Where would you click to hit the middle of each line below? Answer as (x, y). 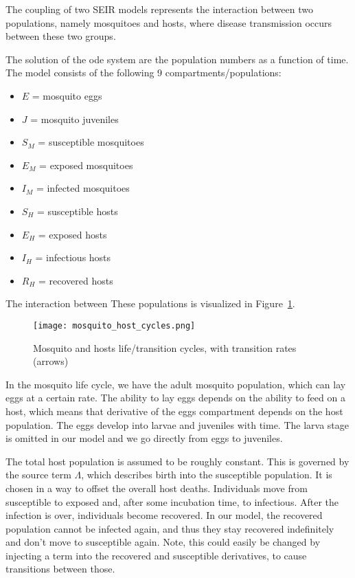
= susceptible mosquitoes (91, 142)
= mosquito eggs (67, 95)
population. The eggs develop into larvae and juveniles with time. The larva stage (177, 424)
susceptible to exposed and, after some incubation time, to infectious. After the (172, 501)
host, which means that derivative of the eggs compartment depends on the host (174, 411)
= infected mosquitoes (83, 188)
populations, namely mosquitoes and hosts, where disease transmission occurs (169, 22)
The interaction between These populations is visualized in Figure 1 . (150, 303)
